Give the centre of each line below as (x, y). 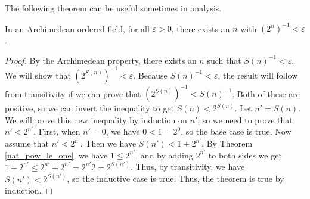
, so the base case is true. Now (236, 131)
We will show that (38, 75)
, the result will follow (258, 75)
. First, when (57, 131)
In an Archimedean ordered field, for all (77, 28)
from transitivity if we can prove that (73, 93)
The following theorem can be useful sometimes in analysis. (113, 8)
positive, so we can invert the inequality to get (90, 108)
